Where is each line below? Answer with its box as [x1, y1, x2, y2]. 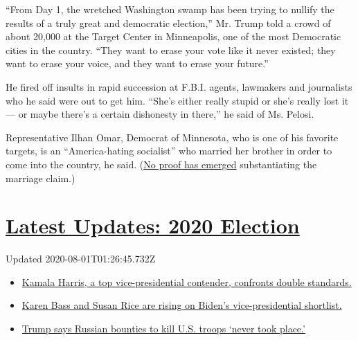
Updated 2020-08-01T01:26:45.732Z [6, 251, 156, 266]
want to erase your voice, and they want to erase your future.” [6, 56, 269, 71]
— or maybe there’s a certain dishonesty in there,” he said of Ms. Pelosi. [6, 107, 314, 121]
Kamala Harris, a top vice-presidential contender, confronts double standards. [21, 274, 352, 289]
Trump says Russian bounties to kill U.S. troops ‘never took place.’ [21, 321, 305, 336]
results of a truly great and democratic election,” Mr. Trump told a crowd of [6, 15, 331, 30]
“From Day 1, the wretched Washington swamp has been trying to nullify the [6, 2, 334, 16]
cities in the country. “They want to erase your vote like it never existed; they [6, 42, 336, 57]
